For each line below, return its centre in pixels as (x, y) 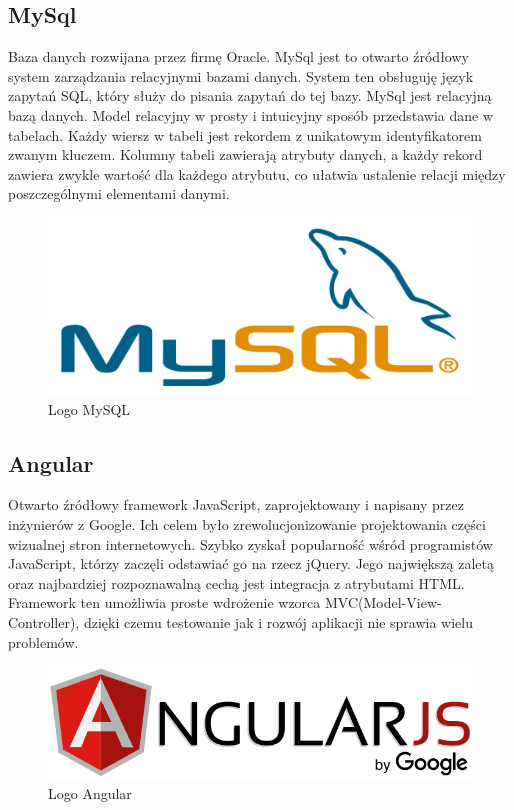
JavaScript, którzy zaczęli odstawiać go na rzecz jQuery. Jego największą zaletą (251, 563)
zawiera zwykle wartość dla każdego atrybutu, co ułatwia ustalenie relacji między (257, 173)
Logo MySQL (89, 408)
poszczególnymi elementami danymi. (119, 193)
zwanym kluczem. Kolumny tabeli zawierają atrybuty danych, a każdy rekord (245, 154)
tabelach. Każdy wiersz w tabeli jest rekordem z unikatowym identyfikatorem (245, 134)
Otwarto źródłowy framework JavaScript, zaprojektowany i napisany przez (236, 504)
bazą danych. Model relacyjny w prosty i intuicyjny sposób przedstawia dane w (250, 114)
